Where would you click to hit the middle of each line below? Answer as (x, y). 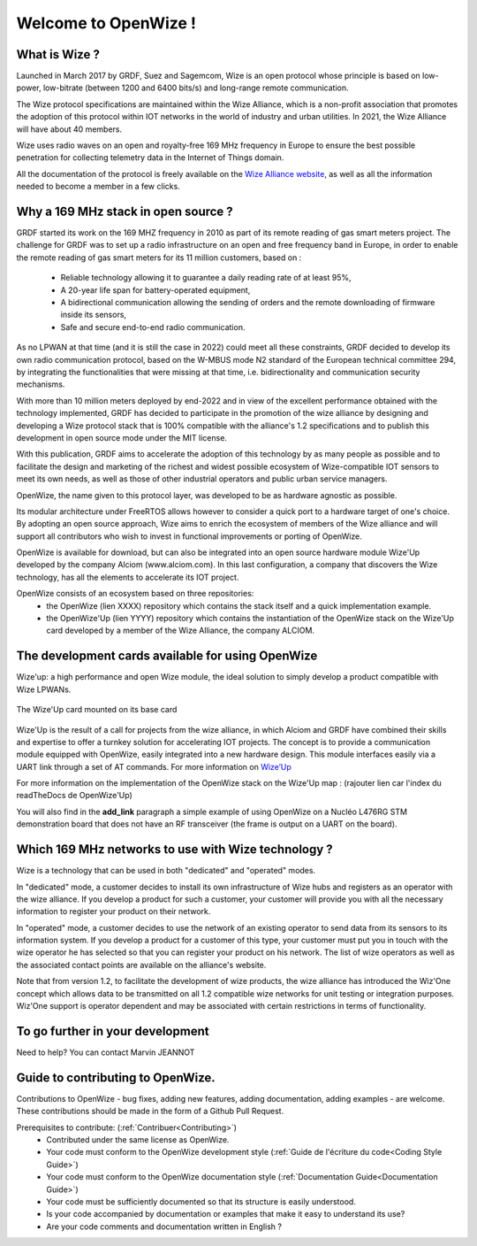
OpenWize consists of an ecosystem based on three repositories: (135, 594)
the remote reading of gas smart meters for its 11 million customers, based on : (159, 258)
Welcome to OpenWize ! (106, 23)
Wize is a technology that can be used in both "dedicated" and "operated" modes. (166, 871)
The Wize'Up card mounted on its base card (97, 710)
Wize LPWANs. (44, 689)
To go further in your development (113, 1031)
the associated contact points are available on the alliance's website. (141, 965)
